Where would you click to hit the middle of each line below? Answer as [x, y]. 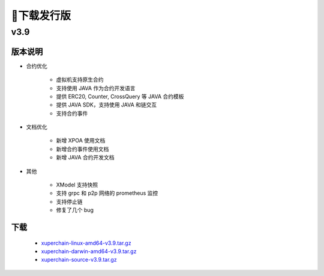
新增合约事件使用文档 [82, 149]
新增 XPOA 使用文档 [81, 141]
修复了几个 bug [75, 210]
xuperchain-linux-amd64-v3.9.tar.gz [86, 243]
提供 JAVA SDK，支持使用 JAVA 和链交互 [106, 105]
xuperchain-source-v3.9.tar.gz [79, 260]
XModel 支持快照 [77, 185]
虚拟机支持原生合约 [80, 80]
